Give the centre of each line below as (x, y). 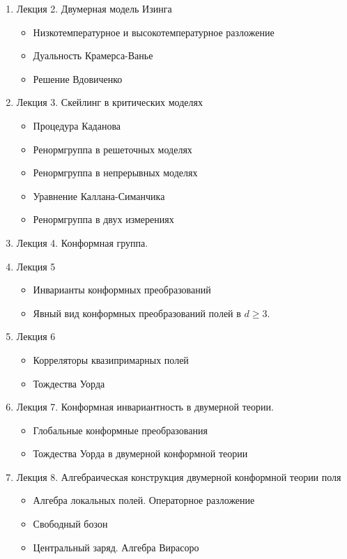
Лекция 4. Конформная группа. (82, 242)
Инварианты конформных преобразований (122, 290)
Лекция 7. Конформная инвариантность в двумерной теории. (145, 407)
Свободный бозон (70, 524)
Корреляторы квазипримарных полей (111, 359)
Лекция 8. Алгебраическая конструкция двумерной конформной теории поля (179, 476)
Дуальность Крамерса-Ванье (93, 55)
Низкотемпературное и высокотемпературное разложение (154, 32)
